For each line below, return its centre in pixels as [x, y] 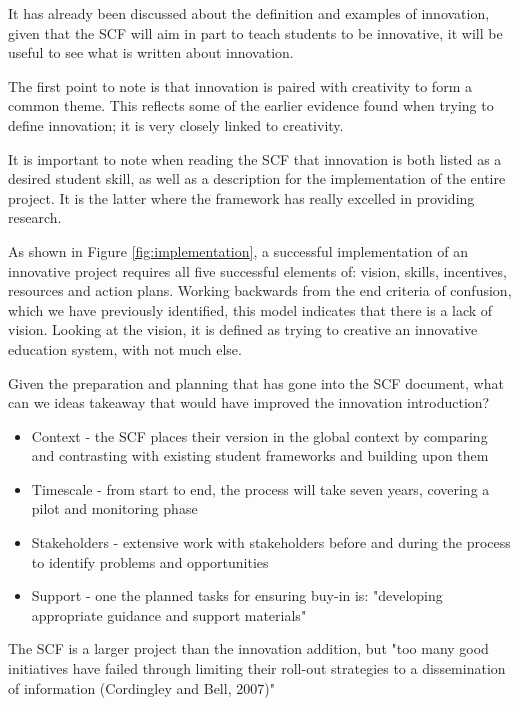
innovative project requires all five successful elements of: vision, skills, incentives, [257, 270]
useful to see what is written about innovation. [151, 52]
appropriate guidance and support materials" [169, 614]
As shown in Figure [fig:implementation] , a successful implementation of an [238, 250]
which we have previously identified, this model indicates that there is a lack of [250, 309]
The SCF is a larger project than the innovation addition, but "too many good [248, 648]
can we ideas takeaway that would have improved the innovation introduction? [249, 402]
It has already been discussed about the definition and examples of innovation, [249, 13]
